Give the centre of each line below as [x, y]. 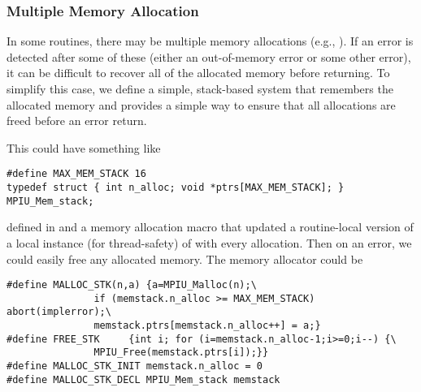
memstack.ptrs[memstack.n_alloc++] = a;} [207, 326]
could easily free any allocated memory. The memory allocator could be [185, 258]
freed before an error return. [77, 121]
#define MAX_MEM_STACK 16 [76, 174]
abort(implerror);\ [59, 312]
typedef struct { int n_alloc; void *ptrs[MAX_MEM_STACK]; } [176, 188]
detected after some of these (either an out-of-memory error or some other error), [209, 56]
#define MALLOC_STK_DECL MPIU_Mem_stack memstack [143, 379]
